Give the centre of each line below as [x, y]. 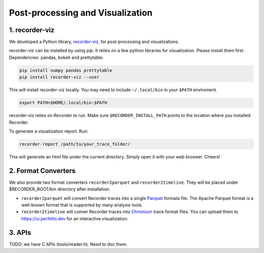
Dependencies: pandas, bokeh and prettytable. [56, 57]
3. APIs [20, 232]
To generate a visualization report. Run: [49, 131]
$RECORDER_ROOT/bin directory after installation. [60, 189]
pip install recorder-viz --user [59, 77]
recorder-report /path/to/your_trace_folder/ [75, 144]
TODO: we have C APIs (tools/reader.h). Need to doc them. [68, 244]
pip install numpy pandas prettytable [66, 70]
